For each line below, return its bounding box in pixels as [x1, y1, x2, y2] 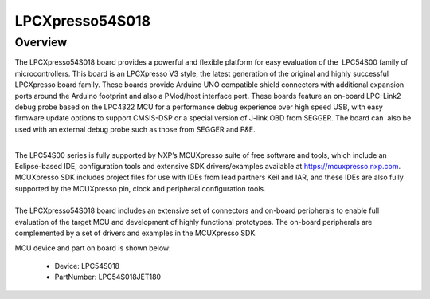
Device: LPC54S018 [54, 262, 119, 271]
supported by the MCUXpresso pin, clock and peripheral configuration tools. [14, 183, 266, 193]
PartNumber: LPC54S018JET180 [54, 272, 162, 282]
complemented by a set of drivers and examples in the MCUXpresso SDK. [14, 228, 258, 238]
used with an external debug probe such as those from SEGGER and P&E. [14, 124, 256, 134]
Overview [14, 35, 68, 49]
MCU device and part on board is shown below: [14, 243, 171, 253]
